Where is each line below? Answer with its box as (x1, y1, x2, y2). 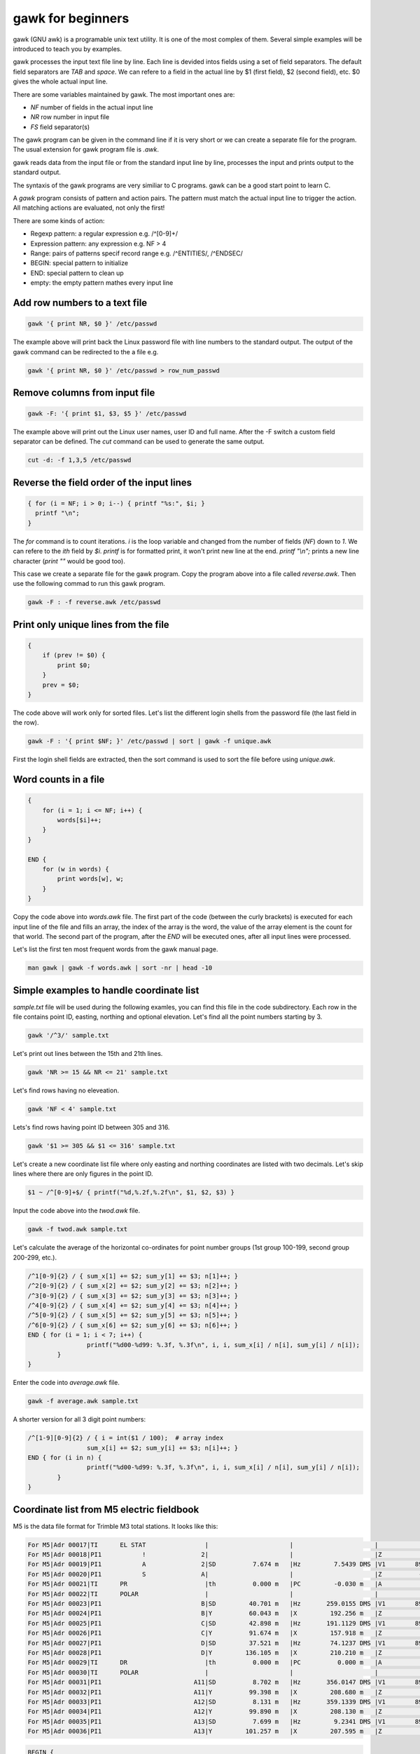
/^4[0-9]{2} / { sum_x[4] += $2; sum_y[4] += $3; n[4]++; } (27, 1301, 239, 1309)
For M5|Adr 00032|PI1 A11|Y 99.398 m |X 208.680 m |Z (27, 1688, 382, 1696)
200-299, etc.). (13, 1253, 57, 1261)
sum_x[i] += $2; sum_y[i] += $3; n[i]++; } (86, 1444, 239, 1452)
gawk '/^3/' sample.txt (27, 1031, 110, 1040)
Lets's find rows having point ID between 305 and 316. (13, 1123, 170, 1132)
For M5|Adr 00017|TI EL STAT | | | (27, 1541, 379, 1548)
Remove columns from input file (13, 387, 155, 399)
